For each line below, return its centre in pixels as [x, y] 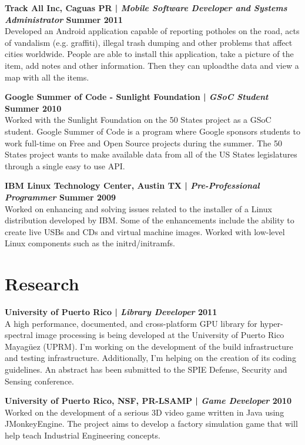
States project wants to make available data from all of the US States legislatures [151, 154]
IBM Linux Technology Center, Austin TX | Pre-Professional [132, 185]
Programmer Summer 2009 [61, 197]
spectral [19, 335]
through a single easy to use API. [65, 165]
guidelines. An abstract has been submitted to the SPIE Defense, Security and [146, 369]
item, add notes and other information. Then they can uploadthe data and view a [152, 65]
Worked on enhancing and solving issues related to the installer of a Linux [138, 208]
